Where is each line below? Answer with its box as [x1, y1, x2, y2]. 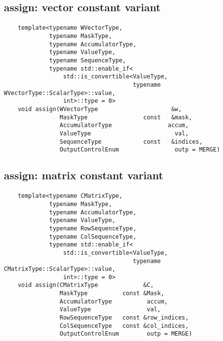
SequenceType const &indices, [59, 138, 203, 145]
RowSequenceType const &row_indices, [59, 314, 189, 322]
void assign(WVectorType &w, [18, 105, 182, 113]
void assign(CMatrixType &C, [18, 282, 154, 289]
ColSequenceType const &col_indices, [59, 322, 189, 329]
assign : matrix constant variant [4, 168, 164, 183]
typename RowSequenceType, [49, 225, 137, 232]
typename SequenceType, [49, 57, 126, 64]
